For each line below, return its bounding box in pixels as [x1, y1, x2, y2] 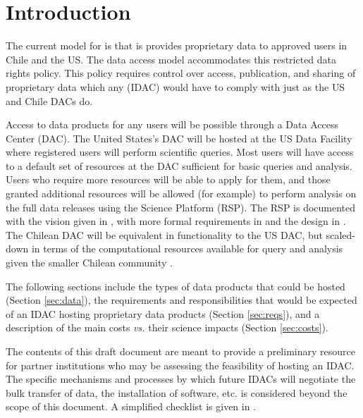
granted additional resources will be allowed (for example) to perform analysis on [6, 186, 357, 201]
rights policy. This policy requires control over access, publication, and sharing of [6, 66, 356, 80]
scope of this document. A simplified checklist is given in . [6, 399, 257, 414]
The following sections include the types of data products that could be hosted [6, 278, 345, 293]
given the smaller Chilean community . [6, 255, 173, 270]
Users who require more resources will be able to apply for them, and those [6, 172, 331, 187]
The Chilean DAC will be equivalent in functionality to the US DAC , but [6, 227, 324, 242]
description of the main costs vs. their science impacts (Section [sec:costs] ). [6, 320, 328, 335]
